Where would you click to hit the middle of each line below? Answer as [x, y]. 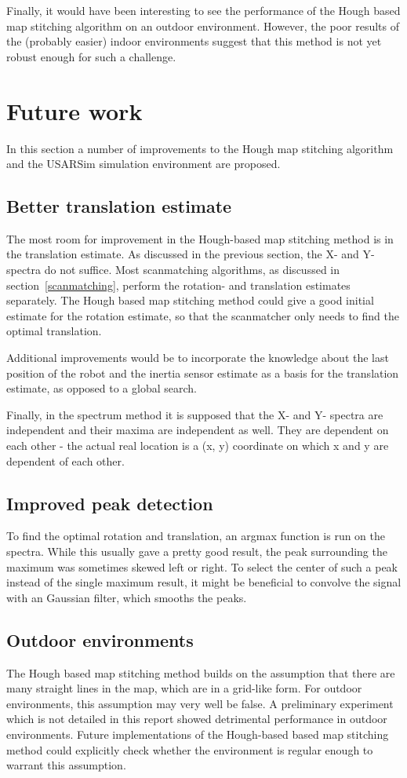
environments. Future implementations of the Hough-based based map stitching [198, 734]
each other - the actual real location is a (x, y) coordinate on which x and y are [198, 446]
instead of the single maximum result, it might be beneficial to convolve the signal [204, 582]
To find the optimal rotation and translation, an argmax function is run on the [196, 536]
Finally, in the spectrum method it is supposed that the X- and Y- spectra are [195, 414]
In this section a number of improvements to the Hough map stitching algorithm [200, 148]
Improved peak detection [110, 503]
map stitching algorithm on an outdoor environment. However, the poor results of [203, 26]
